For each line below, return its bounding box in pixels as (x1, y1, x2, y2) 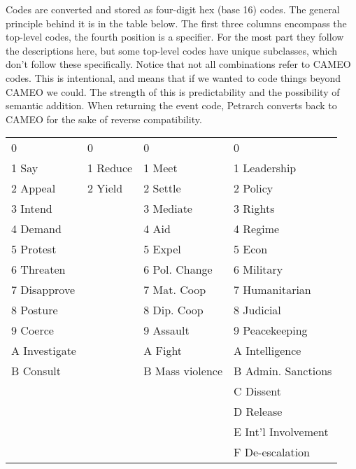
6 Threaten (11, 261, 66, 278)
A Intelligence (234, 342, 301, 359)
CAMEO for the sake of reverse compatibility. (6, 111, 202, 126)
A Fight (143, 342, 183, 359)
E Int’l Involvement (234, 423, 329, 440)
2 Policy (234, 180, 273, 197)
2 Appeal (11, 180, 56, 197)
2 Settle (143, 180, 181, 197)
